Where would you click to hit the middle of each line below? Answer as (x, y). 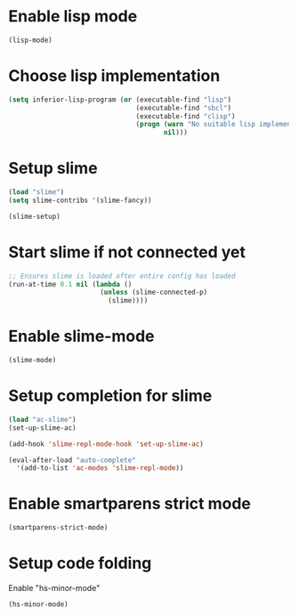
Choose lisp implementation (114, 76)
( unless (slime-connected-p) (154, 292)
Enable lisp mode (73, 16)
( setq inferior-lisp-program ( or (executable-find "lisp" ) (120, 100)
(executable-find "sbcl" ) (184, 108)
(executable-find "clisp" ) (186, 116)
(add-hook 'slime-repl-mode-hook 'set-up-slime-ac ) (106, 444)
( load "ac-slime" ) (42, 419)
